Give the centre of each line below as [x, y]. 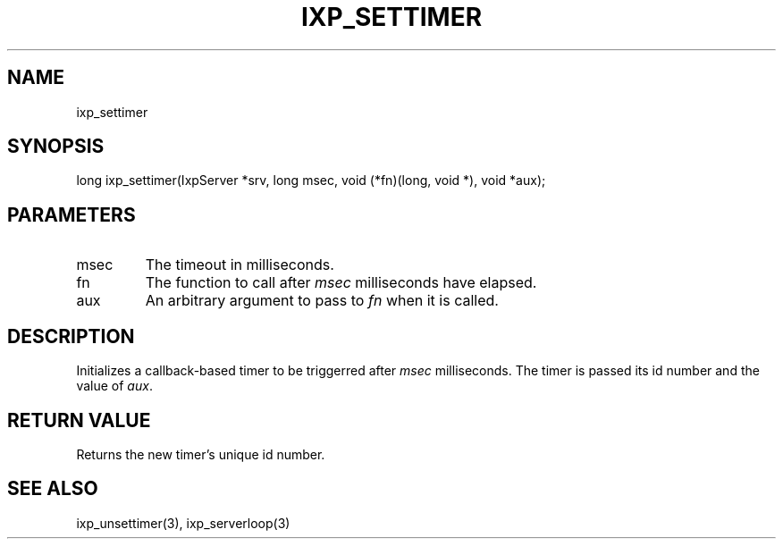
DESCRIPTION [71, 336]
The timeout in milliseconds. [240, 265]
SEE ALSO [53, 489]
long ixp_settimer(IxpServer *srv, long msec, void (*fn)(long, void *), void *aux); [311, 181]
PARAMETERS [72, 214]
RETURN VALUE [79, 420]
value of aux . [114, 386]
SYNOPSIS [56, 147]
